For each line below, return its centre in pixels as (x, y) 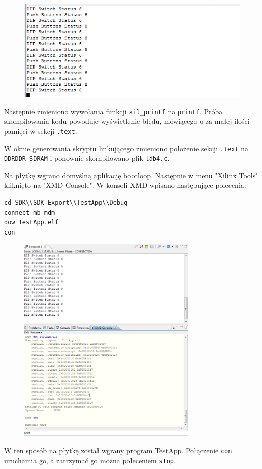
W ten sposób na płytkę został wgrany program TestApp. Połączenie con (118, 450)
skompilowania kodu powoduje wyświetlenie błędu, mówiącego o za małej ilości (127, 121)
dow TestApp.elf (31, 223)
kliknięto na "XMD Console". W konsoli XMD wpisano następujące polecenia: (125, 185)
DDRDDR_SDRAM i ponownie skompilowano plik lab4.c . (87, 158)
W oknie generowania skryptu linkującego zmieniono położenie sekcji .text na (126, 148)
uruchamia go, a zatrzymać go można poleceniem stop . (90, 460)
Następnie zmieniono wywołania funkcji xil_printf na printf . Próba (113, 111)
